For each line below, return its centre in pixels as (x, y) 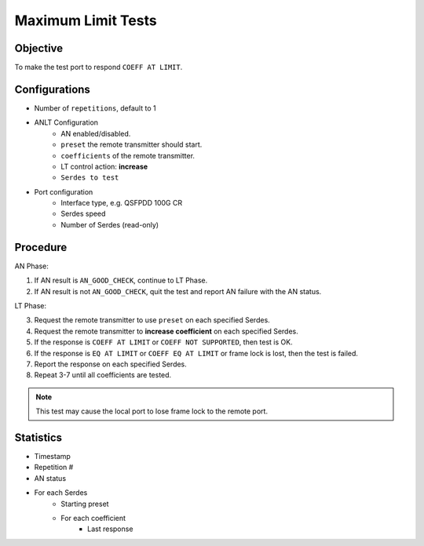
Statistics (38, 437)
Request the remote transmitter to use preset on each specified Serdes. (152, 320)
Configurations (52, 89)
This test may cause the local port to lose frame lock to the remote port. (152, 411)
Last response (110, 529)
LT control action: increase (104, 166)
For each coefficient (93, 518)
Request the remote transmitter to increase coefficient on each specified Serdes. (166, 331)
